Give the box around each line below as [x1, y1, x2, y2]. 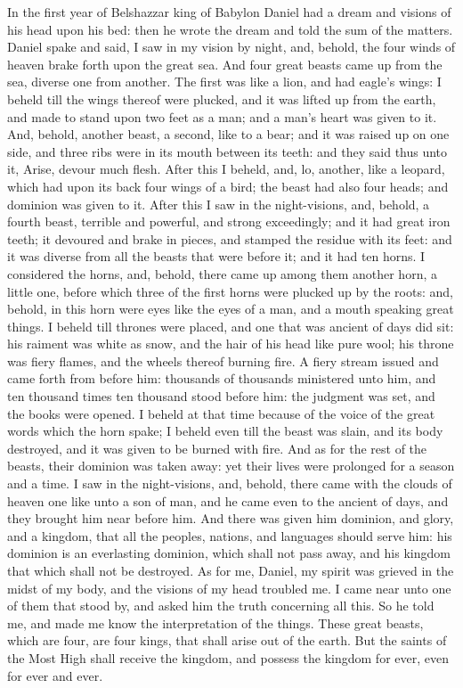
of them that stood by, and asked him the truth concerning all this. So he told [7, 596, 435, 615]
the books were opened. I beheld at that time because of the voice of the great [7, 404, 435, 422]
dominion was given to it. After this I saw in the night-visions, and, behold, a [7, 194, 430, 213]
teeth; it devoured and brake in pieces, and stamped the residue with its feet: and [7, 229, 452, 248]
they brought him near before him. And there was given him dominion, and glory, [7, 509, 454, 528]
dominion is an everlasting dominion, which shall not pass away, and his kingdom [7, 544, 451, 562]
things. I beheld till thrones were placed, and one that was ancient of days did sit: [7, 316, 454, 335]
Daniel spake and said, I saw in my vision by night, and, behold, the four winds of [7, 37, 456, 56]
